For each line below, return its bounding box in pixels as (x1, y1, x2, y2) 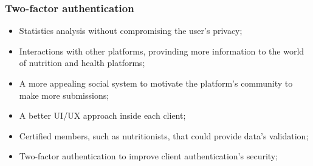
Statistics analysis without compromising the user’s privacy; (19, 24, 242, 37)
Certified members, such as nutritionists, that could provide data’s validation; (19, 129, 309, 142)
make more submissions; (19, 88, 109, 101)
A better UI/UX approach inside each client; (19, 109, 186, 122)
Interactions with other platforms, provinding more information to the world (19, 44, 304, 57)
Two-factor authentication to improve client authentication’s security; (19, 150, 278, 162)
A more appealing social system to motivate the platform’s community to (19, 77, 293, 89)
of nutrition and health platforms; (19, 56, 145, 69)
